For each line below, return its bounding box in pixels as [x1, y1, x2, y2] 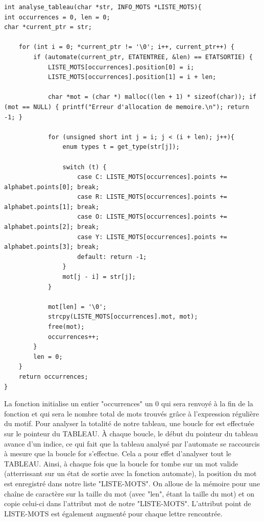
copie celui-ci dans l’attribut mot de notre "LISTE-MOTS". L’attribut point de [4, 498, 251, 509]
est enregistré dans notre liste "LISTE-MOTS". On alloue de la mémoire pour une [4, 478, 260, 488]
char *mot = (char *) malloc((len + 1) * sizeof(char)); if [47, 93, 256, 101]
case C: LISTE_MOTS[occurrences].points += [77, 173, 227, 181]
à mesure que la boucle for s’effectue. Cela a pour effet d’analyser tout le [4, 448, 231, 459]
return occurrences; [18, 373, 88, 380]
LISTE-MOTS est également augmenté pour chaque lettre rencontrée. [4, 508, 223, 518]
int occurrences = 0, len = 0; [4, 13, 110, 21]
